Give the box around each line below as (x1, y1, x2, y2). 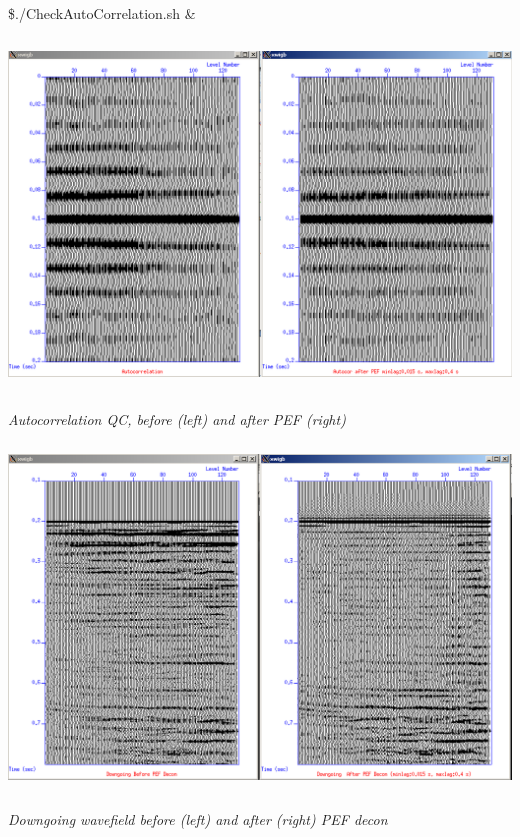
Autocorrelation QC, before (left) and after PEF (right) (8, 408, 346, 429)
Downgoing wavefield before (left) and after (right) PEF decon (8, 808, 388, 829)
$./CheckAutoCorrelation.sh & (8, 3, 196, 23)
